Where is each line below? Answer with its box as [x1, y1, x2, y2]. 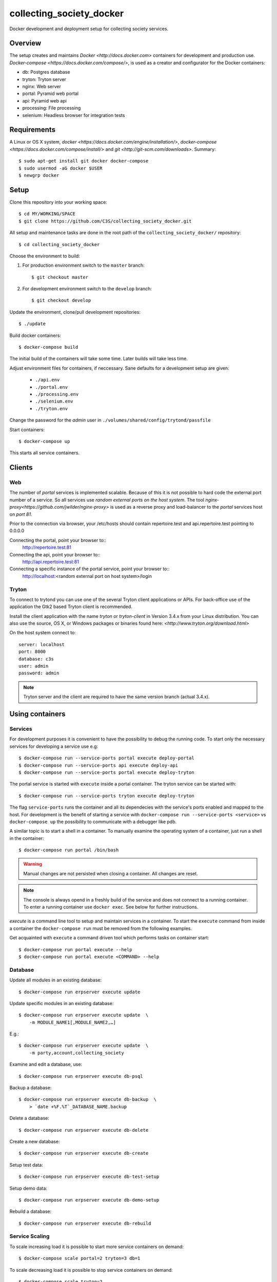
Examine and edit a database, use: [9, 1061, 82, 1068]
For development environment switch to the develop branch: [22, 286, 152, 292]
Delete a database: [9, 1115, 50, 1121]
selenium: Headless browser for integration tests [22, 112, 125, 118]
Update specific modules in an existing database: [9, 1000, 114, 1006]
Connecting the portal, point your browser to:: [9, 537, 106, 543]
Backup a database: [9, 1085, 52, 1091]
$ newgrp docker [18, 172, 60, 178]
